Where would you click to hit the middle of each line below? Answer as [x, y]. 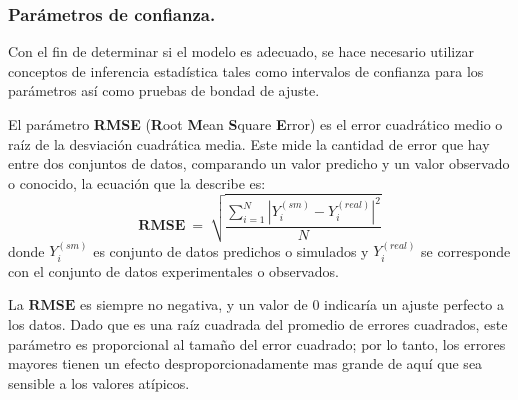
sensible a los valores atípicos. [99, 382]
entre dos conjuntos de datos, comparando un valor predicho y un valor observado [259, 163]
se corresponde [466, 250]
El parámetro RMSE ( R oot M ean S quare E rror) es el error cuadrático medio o [255, 124]
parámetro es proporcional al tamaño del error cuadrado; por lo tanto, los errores [257, 343]
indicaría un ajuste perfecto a [414, 304]
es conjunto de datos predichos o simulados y [231, 250]
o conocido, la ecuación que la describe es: [137, 182]
